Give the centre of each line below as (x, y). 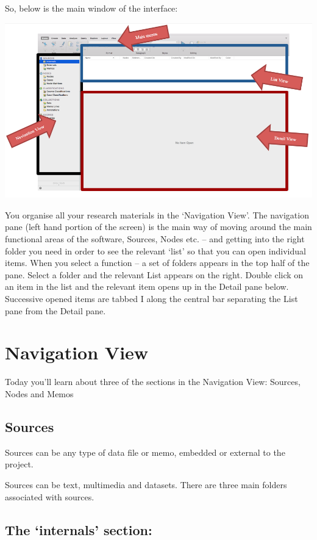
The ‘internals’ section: (79, 529)
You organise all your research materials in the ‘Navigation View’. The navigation (157, 214)
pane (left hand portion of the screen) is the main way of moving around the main (158, 227)
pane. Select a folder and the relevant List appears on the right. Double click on (154, 274)
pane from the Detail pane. (55, 310)
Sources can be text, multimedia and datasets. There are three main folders (146, 484)
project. (19, 464)
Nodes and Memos (39, 393)
